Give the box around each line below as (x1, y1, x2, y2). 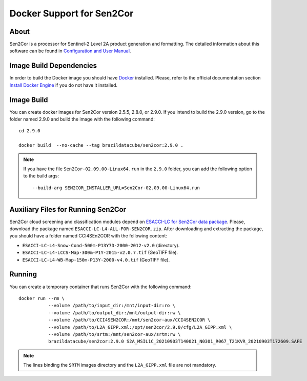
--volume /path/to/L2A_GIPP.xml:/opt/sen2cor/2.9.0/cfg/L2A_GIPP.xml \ (48, 324, 232, 330)
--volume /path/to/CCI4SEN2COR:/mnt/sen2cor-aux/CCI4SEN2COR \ (48, 317, 211, 323)
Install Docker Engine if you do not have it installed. (9, 82, 118, 88)
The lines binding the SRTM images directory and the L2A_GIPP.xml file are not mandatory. (23, 362, 216, 368)
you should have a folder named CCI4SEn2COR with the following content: (9, 233, 168, 239)
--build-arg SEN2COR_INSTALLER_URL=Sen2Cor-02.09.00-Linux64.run (32, 185, 200, 191)
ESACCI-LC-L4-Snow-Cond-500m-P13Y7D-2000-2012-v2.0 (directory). (22, 242, 180, 248)
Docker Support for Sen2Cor (9, 8, 134, 19)
